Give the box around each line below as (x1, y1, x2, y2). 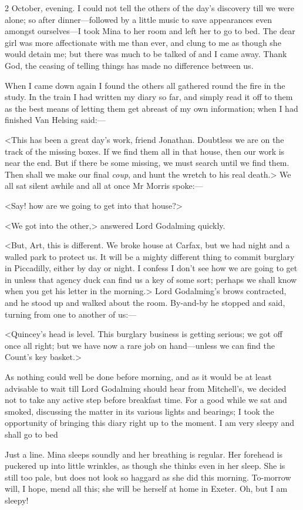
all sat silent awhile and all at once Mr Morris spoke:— (5, 179, 203, 192)
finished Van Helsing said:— (5, 114, 106, 126)
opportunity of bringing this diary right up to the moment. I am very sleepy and (5, 416, 295, 429)
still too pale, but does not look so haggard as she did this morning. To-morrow (5, 471, 291, 483)
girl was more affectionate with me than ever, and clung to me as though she (5, 36, 281, 48)
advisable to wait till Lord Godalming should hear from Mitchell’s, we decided (5, 382, 287, 394)
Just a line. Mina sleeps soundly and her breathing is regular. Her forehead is (5, 448, 283, 460)
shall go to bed (5, 428, 58, 440)
